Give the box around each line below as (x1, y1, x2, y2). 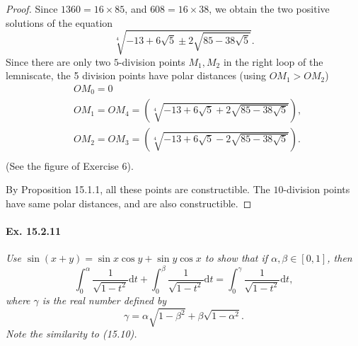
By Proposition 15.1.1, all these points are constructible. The (6, 182, 270, 197)
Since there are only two (6, 54, 111, 69)
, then (327, 250, 352, 265)
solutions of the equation (6, 15, 113, 30)
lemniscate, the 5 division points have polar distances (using (6, 68, 267, 83)
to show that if (204, 250, 268, 265)
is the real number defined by (42, 292, 167, 307)
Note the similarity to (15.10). (6, 326, 137, 341)
